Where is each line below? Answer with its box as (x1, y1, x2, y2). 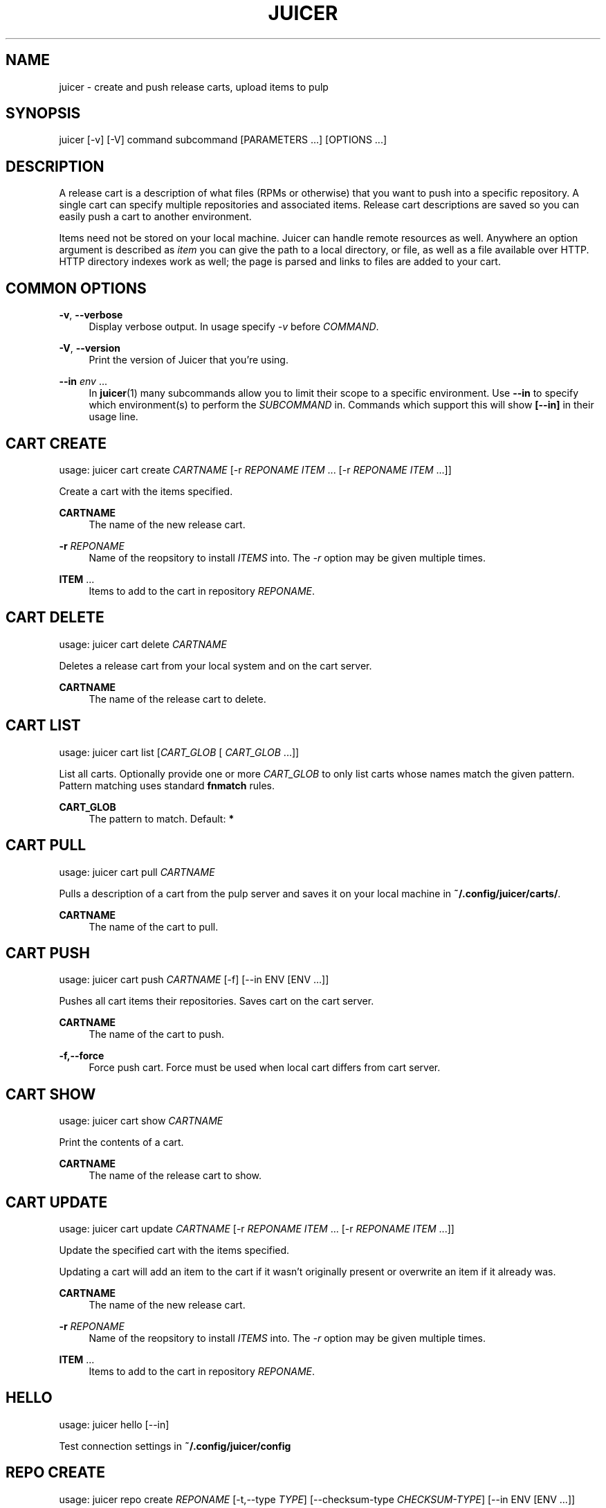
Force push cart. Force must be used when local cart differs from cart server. (89, 1061, 441, 1074)
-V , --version (59, 342, 120, 354)
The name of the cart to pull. (89, 920, 219, 933)
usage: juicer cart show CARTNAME (59, 1115, 223, 1127)
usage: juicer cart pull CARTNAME (59, 865, 215, 878)
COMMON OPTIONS (6, 279, 147, 297)
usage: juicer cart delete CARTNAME (59, 638, 227, 650)
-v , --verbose (59, 309, 123, 321)
